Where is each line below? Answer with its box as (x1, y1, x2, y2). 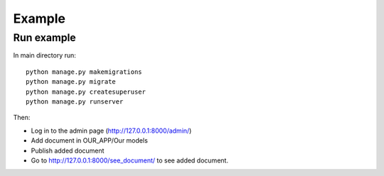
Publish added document (31, 146, 105, 155)
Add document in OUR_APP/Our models (31, 136, 149, 145)
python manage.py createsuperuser (26, 87, 146, 96)
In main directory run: (13, 51, 76, 60)
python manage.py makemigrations (26, 67, 142, 76)
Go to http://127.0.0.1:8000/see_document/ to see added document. (31, 156, 229, 165)
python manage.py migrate (26, 78, 117, 86)
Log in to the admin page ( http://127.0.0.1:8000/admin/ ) (31, 126, 192, 135)
